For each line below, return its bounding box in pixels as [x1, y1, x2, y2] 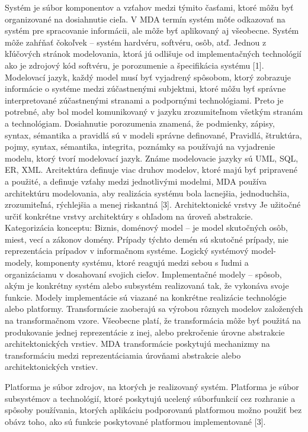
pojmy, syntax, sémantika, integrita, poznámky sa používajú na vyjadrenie [5, 140, 275, 153]
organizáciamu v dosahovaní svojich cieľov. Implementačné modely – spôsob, [5, 267, 282, 280]
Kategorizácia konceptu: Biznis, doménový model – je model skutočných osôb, [5, 221, 288, 234]
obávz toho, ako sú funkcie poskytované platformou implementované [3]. [5, 415, 266, 427]
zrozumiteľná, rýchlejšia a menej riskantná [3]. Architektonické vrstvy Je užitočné [5, 198, 301, 211]
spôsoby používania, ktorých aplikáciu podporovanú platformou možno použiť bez [5, 404, 302, 416]
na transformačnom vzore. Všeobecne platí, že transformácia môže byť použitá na [5, 314, 301, 327]
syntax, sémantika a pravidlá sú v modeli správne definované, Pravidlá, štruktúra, [5, 128, 302, 141]
